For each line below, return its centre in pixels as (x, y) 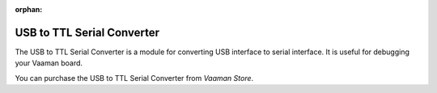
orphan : (29, 9)
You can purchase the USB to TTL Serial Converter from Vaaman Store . (134, 78)
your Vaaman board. (49, 63)
